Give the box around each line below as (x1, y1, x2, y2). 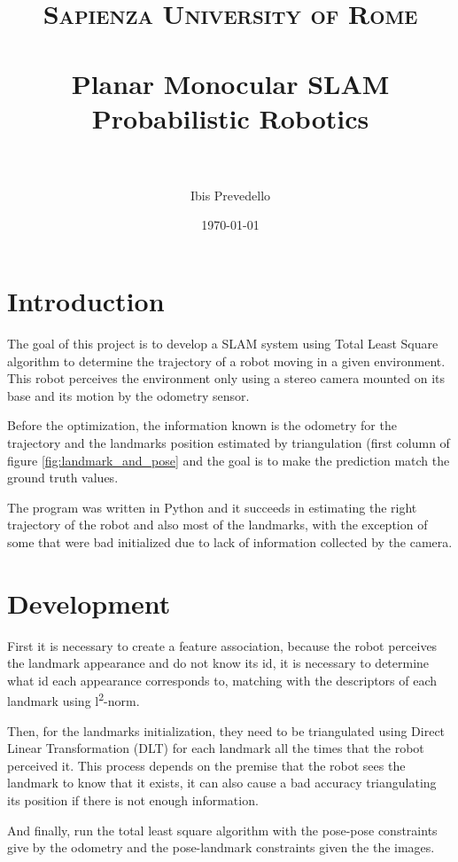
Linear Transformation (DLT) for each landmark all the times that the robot (7, 739, 424, 757)
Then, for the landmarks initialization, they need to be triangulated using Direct (7, 721, 446, 740)
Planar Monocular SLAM (71, 65, 390, 101)
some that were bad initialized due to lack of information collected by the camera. (7, 532, 453, 551)
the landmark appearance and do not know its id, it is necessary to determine (7, 654, 430, 672)
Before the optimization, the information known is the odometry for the (7, 416, 397, 435)
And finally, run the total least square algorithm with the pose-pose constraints (7, 820, 438, 839)
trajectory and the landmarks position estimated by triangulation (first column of (7, 433, 450, 451)
